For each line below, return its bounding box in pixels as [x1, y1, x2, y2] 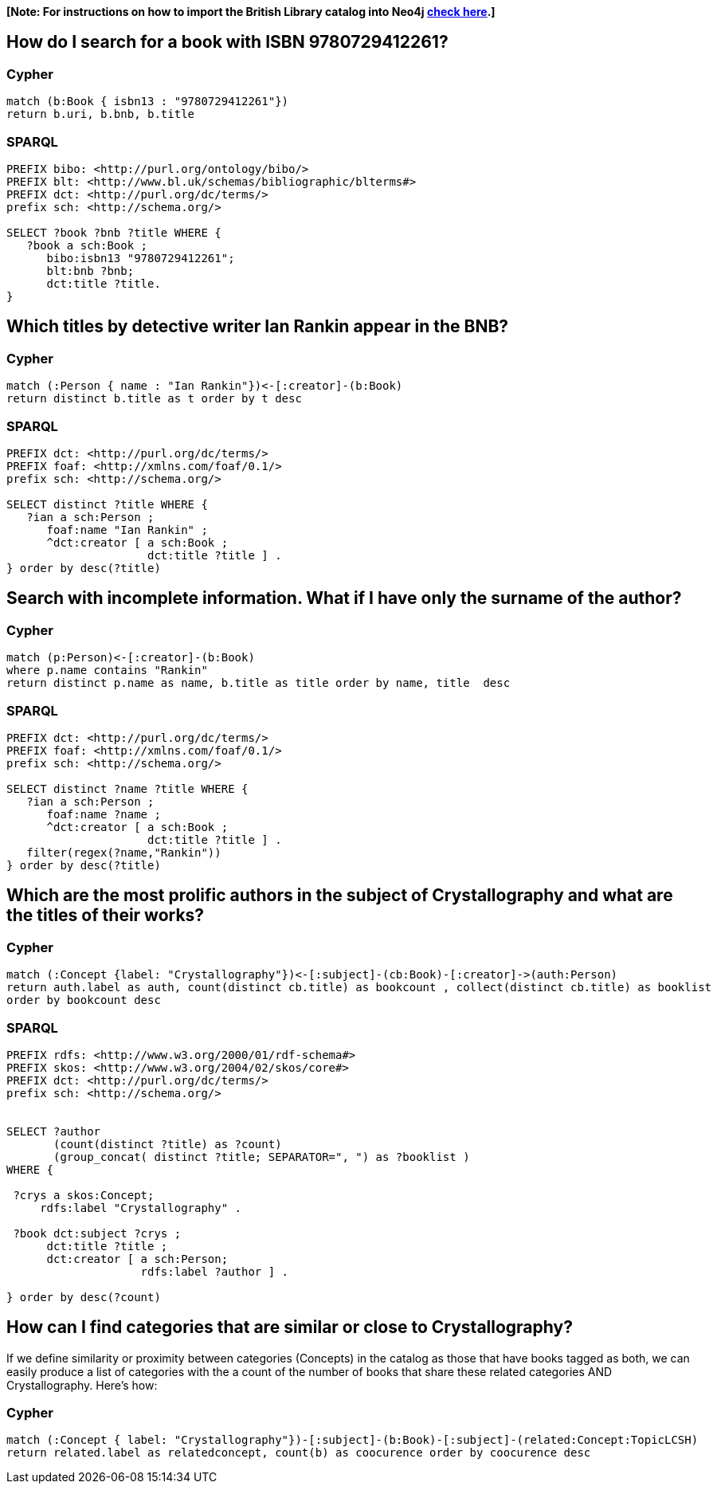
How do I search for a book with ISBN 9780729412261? [6, 32, 449, 53]
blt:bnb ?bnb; [46, 264, 135, 277]
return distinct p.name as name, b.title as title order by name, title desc [6, 676, 511, 690]
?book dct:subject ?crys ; [13, 1226, 182, 1240]
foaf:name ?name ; [46, 807, 161, 821]
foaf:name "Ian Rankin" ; [46, 523, 208, 536]
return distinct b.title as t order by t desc [6, 392, 302, 406]
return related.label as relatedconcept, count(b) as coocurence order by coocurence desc [6, 1446, 591, 1460]
